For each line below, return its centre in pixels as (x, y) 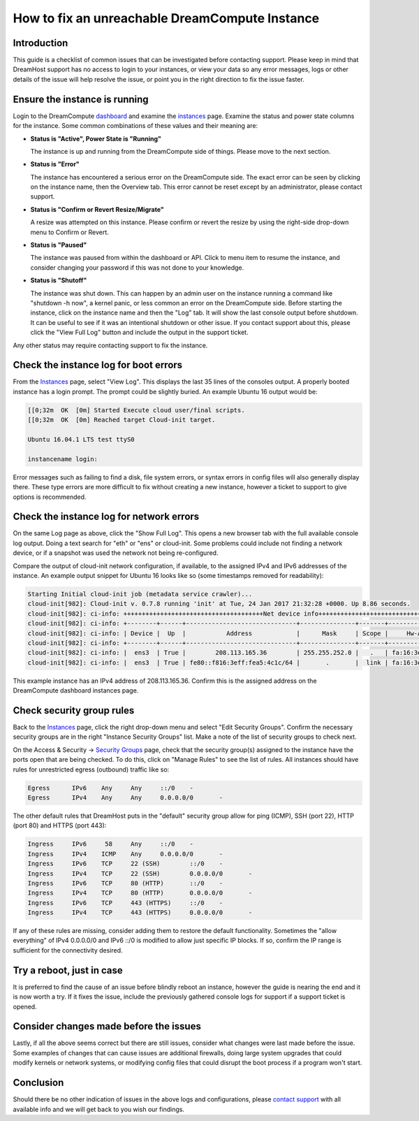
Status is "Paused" (59, 245)
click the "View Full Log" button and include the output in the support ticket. (139, 333)
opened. (25, 1006)
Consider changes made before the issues (107, 1026)
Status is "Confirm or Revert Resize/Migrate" (97, 209)
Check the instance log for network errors (106, 517)
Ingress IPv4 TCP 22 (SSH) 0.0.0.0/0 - (140, 873)
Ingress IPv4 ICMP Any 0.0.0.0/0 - (125, 854)
